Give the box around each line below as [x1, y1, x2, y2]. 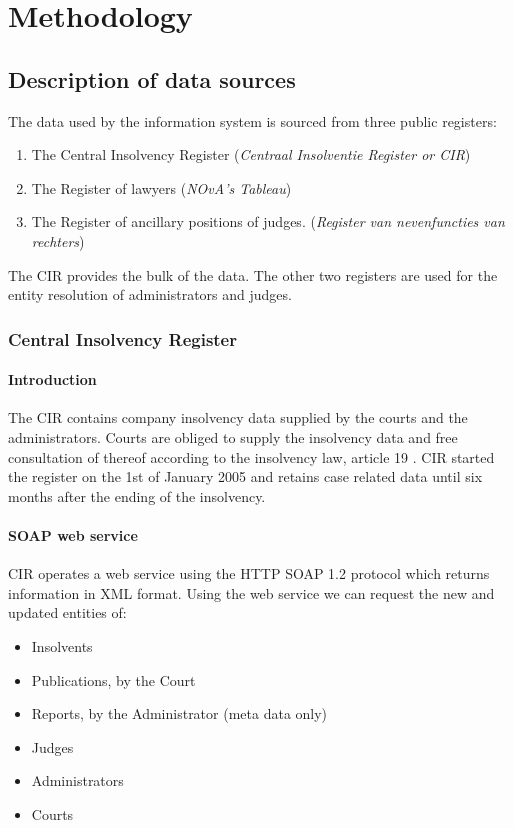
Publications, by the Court [31, 669, 196, 690]
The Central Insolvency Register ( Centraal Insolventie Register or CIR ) [31, 144, 471, 165]
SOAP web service [8, 524, 138, 545]
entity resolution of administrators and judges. [8, 284, 292, 305]
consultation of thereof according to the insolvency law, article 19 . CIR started [8, 446, 495, 467]
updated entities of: [8, 602, 127, 623]
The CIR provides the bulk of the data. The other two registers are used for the [8, 264, 498, 285]
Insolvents [31, 635, 93, 656]
